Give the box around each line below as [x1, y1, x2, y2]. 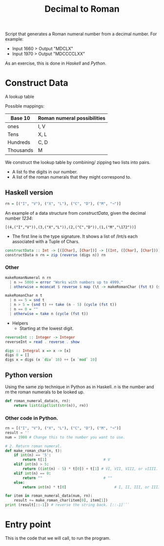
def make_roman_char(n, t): [5, 448, 62, 453]
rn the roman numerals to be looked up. [5, 389, 84, 395]
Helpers [12, 320, 28, 326]
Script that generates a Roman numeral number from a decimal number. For [5, 31, 157, 37]
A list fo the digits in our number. [12, 169, 78, 175]
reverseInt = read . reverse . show [5, 339, 80, 344]
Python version [5, 371, 53, 379]
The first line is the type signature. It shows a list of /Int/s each [12, 233, 138, 239]
